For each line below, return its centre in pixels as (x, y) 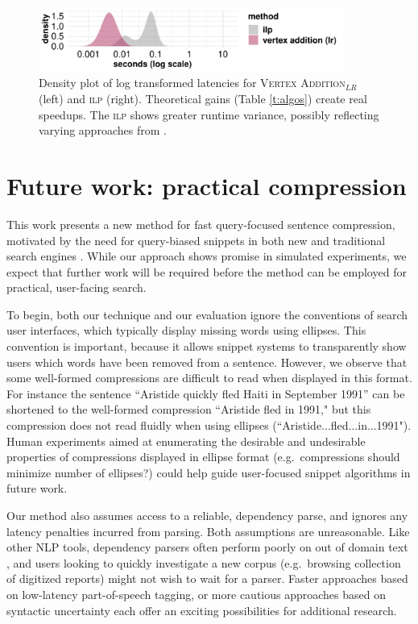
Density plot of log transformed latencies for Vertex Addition (192, 83)
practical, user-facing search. (77, 287)
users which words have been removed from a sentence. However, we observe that (207, 362)
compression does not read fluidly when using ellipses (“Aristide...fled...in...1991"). (209, 425)
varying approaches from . (103, 130)
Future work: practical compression (207, 185)
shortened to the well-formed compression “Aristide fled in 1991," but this (189, 409)
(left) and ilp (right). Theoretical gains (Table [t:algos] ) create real (203, 99)
